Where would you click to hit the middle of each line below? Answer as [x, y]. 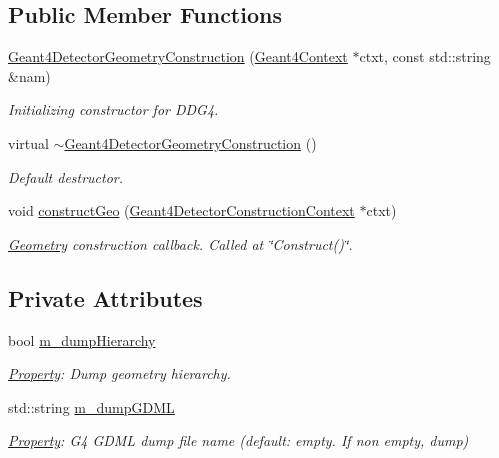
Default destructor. [66, 176]
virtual [28, 142]
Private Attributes [105, 297]
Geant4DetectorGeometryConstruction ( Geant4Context [178, 56]
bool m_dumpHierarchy [82, 339]
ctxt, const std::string [425, 56]
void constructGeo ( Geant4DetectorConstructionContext [181, 210]
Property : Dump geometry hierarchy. [119, 373]
